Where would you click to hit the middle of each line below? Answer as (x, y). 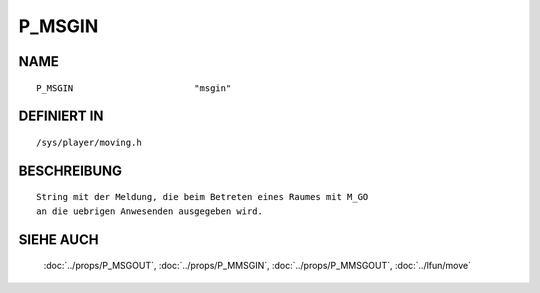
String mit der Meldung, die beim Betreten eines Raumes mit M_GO (202, 197)
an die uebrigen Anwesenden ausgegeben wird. (150, 211)
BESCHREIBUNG (70, 170)
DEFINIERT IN (61, 116)
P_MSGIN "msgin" (134, 88)
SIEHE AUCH (58, 239)
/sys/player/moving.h (89, 142)
